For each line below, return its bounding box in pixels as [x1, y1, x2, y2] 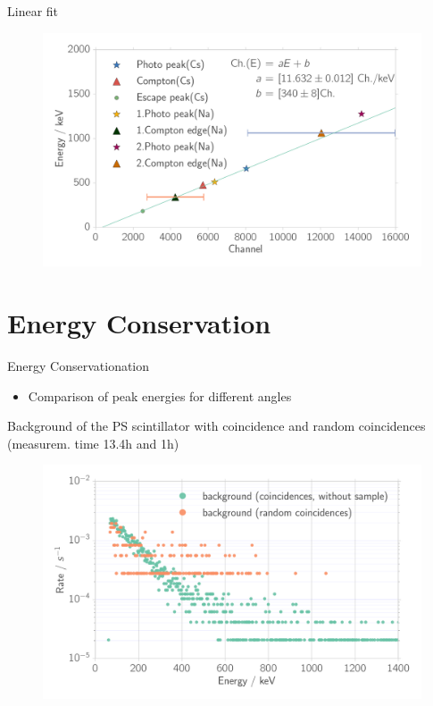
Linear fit [7, 2, 59, 20]
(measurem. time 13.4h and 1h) [7, 433, 179, 452]
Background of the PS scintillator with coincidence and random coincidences [7, 416, 426, 435]
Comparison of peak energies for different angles [28, 386, 292, 405]
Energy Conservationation [7, 357, 150, 374]
